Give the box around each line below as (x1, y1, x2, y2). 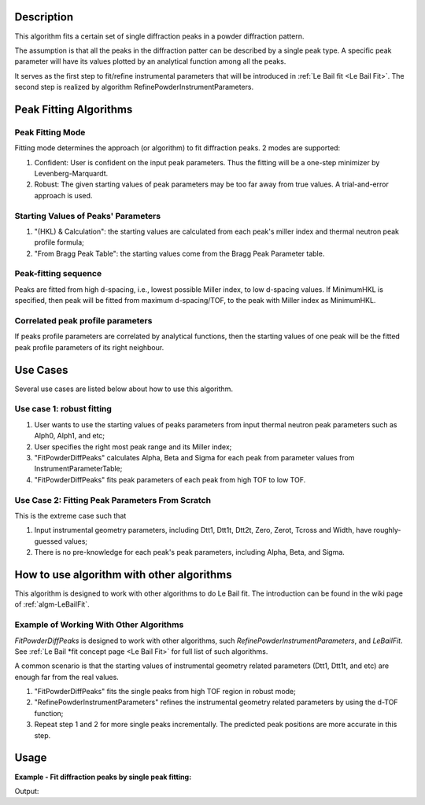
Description (14, 10, 74, 24)
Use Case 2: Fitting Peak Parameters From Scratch (14, 494, 212, 505)
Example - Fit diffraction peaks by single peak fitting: (14, 772, 192, 781)
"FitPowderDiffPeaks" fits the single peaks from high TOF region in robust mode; (34, 687, 297, 696)
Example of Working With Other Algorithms (14, 619, 184, 630)
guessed (34, 536, 63, 546)
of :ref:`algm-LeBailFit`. (14, 600, 90, 609)
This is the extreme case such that (14, 511, 127, 520)
